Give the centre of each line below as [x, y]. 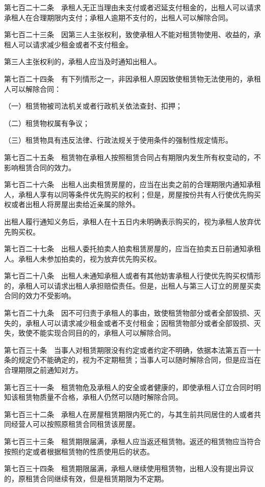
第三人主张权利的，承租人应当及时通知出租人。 [83, 61]
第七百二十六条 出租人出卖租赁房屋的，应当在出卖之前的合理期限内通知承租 [132, 184]
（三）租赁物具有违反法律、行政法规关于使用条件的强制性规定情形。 [118, 140]
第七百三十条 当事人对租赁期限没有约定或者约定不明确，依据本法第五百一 [129, 350]
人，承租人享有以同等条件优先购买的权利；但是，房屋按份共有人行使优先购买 [132, 194]
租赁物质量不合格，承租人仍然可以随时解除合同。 [100, 397]
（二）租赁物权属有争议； [47, 123]
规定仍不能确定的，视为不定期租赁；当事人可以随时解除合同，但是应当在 [139, 360]
